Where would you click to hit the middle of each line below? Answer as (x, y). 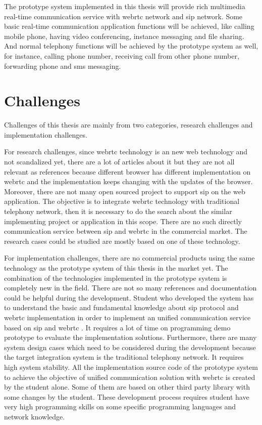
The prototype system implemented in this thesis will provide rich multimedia (125, 6)
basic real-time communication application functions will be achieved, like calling (129, 26)
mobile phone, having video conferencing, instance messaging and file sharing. (124, 36)
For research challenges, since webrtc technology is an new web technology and (126, 152)
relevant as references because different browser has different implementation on (127, 171)
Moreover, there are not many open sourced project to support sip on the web (125, 191)
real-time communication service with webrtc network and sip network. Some (123, 16)
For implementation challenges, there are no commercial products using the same (129, 258)
